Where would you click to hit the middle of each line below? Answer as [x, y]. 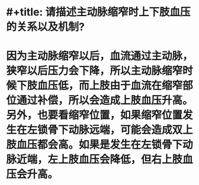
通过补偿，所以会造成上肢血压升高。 [102, 100]
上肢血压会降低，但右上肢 [121, 160]
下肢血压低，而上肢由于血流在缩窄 [100, 86]
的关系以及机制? [45, 27]
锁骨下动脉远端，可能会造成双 [110, 130]
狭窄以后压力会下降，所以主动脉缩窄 [94, 71]
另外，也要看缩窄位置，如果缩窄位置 [94, 115]
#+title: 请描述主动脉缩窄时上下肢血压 [98, 12]
